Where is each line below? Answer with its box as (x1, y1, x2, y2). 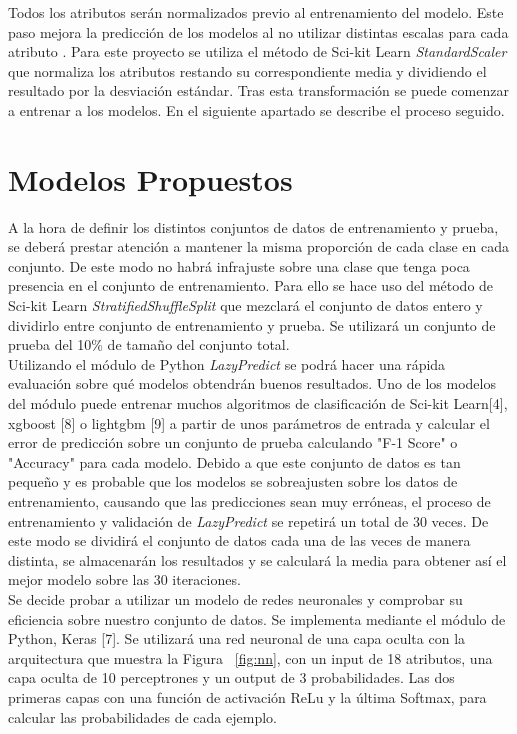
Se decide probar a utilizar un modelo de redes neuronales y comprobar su (8, 588, 463, 609)
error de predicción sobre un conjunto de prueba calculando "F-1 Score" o (8, 432, 458, 453)
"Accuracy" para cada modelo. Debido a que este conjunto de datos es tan (8, 451, 461, 472)
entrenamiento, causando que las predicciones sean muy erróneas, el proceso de (8, 491, 491, 511)
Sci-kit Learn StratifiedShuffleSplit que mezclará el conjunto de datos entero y (8, 295, 483, 316)
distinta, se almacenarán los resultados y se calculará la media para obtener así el (8, 549, 507, 570)
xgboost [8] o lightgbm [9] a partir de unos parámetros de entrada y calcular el (8, 412, 490, 433)
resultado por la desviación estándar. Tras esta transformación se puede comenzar (8, 80, 509, 101)
